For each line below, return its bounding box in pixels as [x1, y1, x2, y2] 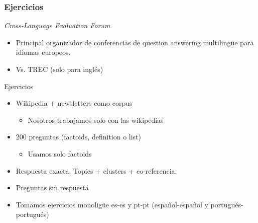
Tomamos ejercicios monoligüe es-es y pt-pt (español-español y [16, 199, 208, 209]
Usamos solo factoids [28, 148, 92, 159]
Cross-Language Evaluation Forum [4, 20, 110, 31]
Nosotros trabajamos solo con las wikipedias [28, 114, 164, 125]
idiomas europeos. [16, 47, 71, 57]
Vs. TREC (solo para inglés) [16, 64, 103, 74]
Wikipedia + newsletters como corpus [16, 98, 133, 108]
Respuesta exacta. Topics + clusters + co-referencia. [16, 165, 177, 176]
